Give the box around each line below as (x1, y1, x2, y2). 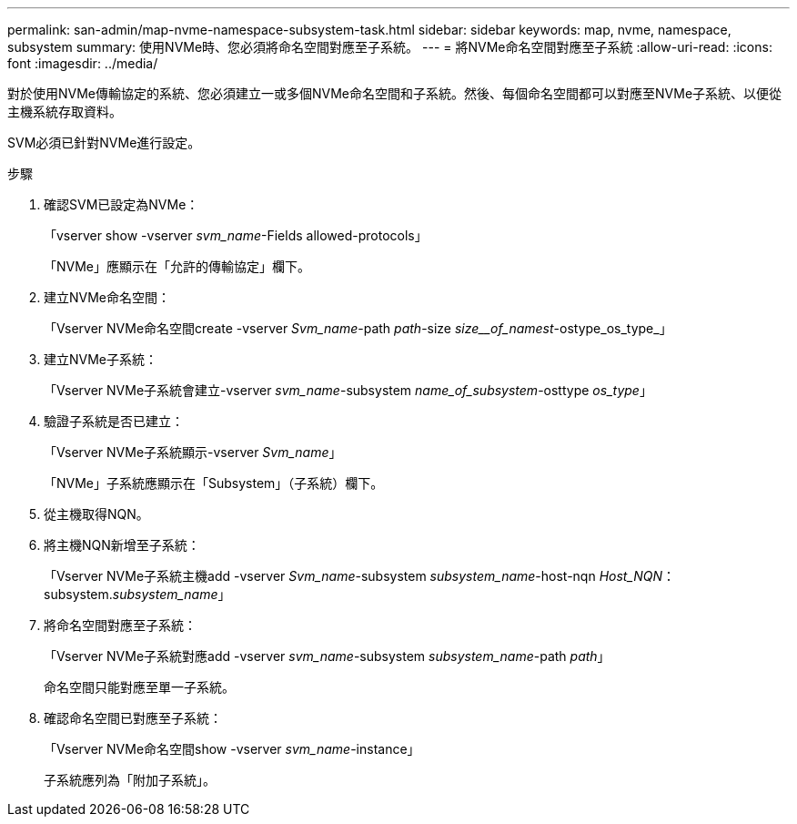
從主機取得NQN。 (44, 506, 149, 522)
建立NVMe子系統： (44, 351, 158, 367)
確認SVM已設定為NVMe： (44, 197, 199, 212)
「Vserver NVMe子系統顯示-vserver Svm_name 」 (44, 444, 342, 460)
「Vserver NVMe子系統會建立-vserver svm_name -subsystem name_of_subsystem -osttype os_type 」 (44, 382, 652, 398)
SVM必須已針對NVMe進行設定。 (7, 135, 201, 150)
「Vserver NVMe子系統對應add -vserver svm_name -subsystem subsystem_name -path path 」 (44, 648, 610, 664)
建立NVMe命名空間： (44, 290, 171, 305)
